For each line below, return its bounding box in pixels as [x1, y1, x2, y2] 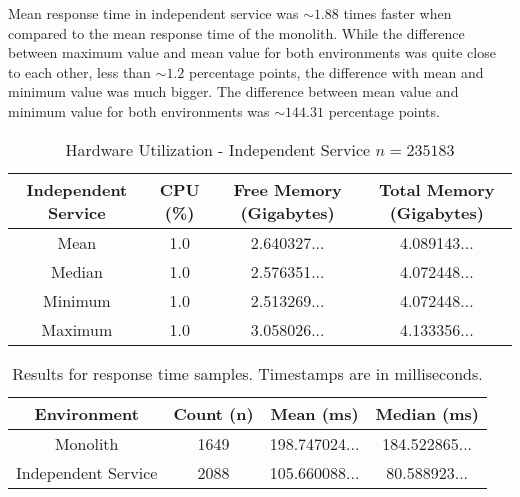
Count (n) [173, 401, 254, 425]
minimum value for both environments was [8, 100, 270, 121]
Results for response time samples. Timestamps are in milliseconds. [12, 361, 483, 385]
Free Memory [233, 177, 342, 201]
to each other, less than [8, 61, 151, 82]
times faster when [343, 3, 452, 23]
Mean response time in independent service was [8, 3, 299, 23]
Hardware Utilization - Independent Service [65, 137, 371, 161]
